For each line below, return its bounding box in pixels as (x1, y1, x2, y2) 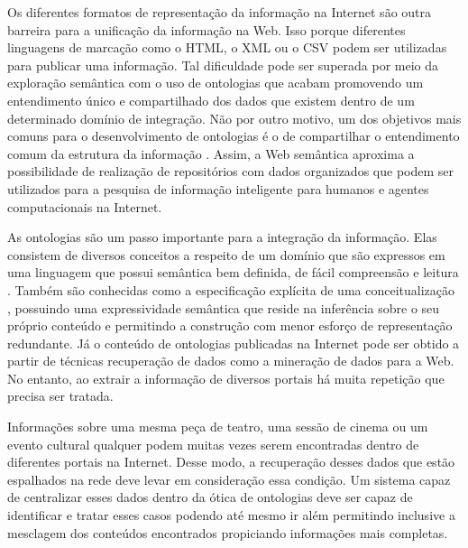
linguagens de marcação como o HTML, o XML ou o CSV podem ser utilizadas (7, 38, 447, 57)
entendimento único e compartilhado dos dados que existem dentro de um (7, 90, 415, 109)
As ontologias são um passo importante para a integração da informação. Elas (7, 228, 437, 246)
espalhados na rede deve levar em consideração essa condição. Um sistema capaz (7, 469, 451, 488)
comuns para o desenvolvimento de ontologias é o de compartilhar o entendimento (7, 126, 460, 145)
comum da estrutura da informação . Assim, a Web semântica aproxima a (7, 144, 415, 163)
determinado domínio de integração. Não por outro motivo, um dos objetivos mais (7, 108, 462, 127)
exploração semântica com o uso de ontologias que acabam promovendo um (7, 73, 424, 92)
